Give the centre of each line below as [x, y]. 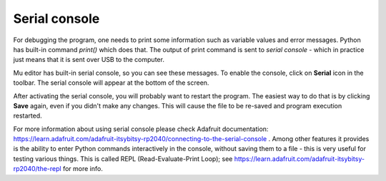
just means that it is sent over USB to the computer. [89, 60]
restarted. [28, 116]
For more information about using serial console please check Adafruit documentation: [141, 129]
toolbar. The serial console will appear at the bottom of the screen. [111, 83]
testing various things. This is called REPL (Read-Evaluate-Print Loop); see [123, 159]
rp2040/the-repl [37, 169]
